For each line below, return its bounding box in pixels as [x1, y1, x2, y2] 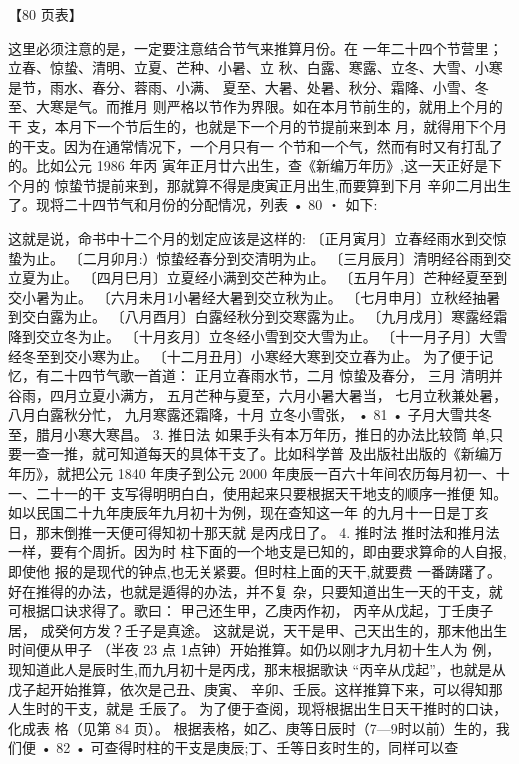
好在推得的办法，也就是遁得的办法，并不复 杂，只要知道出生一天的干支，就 [8, 580, 503, 601]
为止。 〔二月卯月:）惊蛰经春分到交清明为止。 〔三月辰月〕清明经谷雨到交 [21, 247, 512, 268]
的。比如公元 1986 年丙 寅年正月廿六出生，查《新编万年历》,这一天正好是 [8, 155, 488, 176]
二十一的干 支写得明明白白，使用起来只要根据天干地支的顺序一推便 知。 [35, 482, 508, 503]
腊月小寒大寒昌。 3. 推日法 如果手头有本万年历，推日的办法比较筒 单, [35, 423, 490, 444]
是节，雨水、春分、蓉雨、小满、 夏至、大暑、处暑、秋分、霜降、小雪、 [8, 76, 475, 97]
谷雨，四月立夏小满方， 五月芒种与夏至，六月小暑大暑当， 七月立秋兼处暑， [8, 384, 508, 405]
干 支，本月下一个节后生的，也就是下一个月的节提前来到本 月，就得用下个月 [8, 115, 508, 136]
